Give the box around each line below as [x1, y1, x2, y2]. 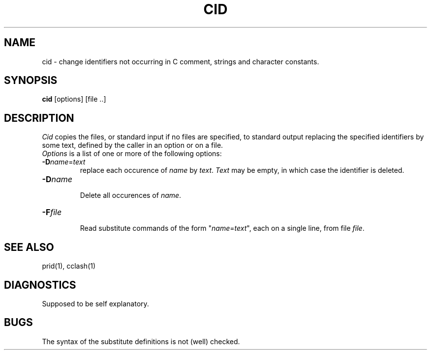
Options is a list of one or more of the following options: [42, 149, 222, 158]
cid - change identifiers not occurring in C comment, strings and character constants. [42, 57, 319, 66]
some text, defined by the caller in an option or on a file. [42, 141, 223, 150]
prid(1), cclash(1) [42, 262, 96, 271]
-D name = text [42, 158, 86, 166]
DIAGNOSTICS [4, 278, 76, 291]
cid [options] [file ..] [42, 95, 106, 104]
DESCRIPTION [4, 111, 74, 124]
